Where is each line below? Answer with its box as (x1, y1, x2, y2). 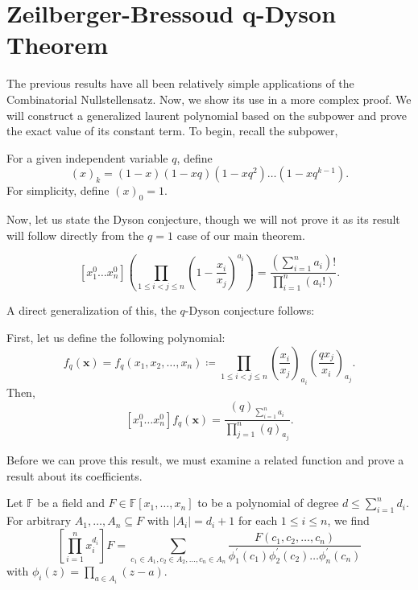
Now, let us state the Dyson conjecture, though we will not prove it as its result (6, 211, 400, 228)
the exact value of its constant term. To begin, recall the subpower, (6, 122, 338, 139)
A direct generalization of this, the (6, 302, 176, 319)
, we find (327, 512, 370, 529)
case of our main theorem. (176, 226, 305, 243)
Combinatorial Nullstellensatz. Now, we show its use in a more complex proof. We (6, 90, 412, 107)
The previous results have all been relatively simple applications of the (6, 75, 354, 92)
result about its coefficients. (6, 467, 143, 484)
